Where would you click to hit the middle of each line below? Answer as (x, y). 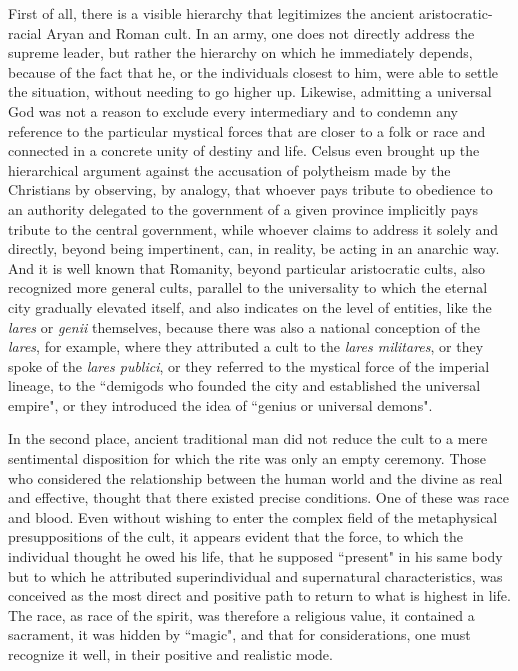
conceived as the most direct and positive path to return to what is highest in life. (259, 595)
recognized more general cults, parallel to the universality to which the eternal (248, 287)
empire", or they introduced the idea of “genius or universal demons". (220, 404)
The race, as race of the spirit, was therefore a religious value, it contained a (241, 614)
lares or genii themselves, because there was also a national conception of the (244, 326)
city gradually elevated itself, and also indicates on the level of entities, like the (250, 306)
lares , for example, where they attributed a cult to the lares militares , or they (246, 346)
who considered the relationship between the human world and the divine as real (255, 477)
